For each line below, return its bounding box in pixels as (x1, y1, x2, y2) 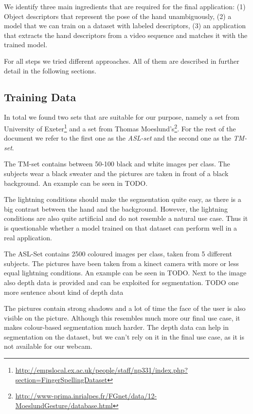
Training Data (4, 89, 76, 104)
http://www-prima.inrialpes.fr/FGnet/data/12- (15, 391, 157, 401)
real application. (4, 232, 52, 242)
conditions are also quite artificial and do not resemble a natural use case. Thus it (4, 213, 248, 223)
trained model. (4, 39, 48, 50)
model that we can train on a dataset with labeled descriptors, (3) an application (4, 20, 246, 31)
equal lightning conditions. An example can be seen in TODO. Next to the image (4, 268, 247, 278)
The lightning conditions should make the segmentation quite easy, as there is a (4, 194, 241, 204)
